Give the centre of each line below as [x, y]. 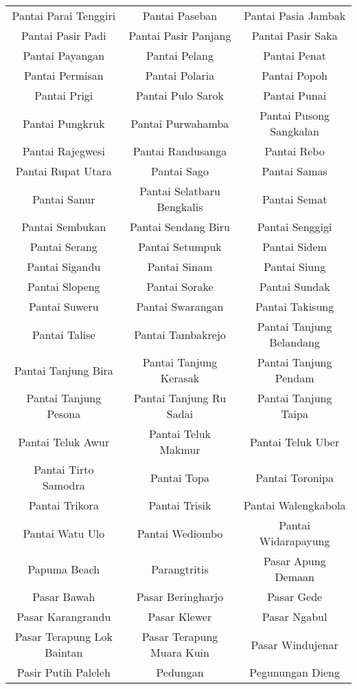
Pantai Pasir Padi [64, 35]
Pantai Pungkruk [64, 123]
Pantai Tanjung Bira [64, 370]
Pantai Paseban [180, 15]
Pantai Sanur [64, 199]
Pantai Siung [295, 266]
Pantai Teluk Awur [64, 441]
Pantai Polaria [180, 75]
